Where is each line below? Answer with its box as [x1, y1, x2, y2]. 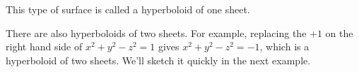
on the [325, 25, 353, 40]
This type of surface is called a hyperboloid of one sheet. [6, 2, 250, 16]
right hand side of [6, 39, 83, 54]
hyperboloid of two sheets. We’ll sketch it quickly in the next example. [6, 52, 311, 67]
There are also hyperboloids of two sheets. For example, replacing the [6, 25, 307, 40]
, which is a [259, 39, 310, 54]
